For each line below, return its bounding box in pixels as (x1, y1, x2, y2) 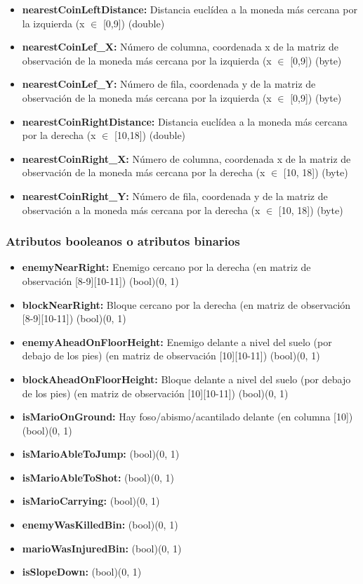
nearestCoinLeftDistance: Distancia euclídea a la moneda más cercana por (22, 2, 357, 16)
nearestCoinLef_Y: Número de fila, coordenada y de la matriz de (22, 77, 316, 91)
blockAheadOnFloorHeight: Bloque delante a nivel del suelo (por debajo (22, 371, 351, 386)
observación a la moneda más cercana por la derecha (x (22, 202, 260, 217)
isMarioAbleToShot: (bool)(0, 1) (22, 470, 174, 484)
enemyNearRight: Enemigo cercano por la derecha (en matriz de (22, 260, 311, 274)
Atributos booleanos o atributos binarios (6, 232, 240, 250)
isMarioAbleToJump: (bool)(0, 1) (22, 446, 180, 461)
